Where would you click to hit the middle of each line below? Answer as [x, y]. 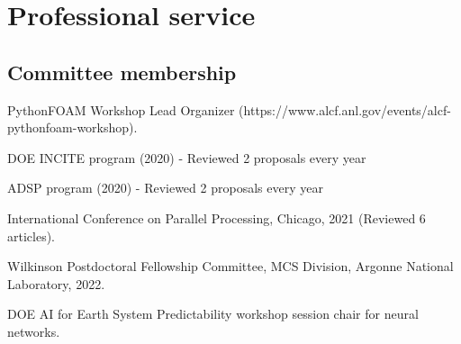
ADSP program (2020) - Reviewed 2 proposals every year [165, 188]
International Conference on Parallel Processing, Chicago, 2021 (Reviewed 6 [217, 217]
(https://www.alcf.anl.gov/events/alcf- [345, 109]
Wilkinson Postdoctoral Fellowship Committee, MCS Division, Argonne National [230, 266]
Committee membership [122, 72]
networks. [34, 331]
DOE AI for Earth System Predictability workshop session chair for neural [213, 314]
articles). [32, 235]
